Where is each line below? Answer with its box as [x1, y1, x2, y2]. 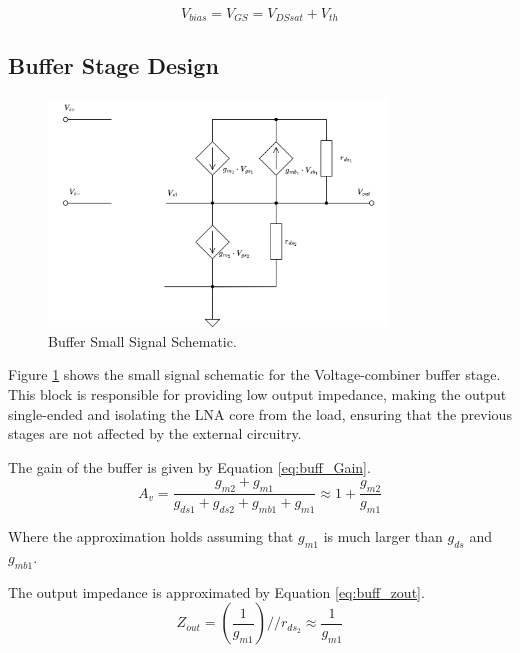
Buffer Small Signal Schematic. [48, 330, 237, 351]
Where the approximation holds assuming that [8, 525, 294, 546]
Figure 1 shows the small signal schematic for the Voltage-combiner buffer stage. [8, 364, 501, 385]
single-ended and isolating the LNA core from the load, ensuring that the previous [8, 403, 512, 424]
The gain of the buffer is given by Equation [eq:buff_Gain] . [8, 456, 371, 477]
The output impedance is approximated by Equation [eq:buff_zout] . [8, 581, 425, 602]
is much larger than [323, 525, 443, 546]
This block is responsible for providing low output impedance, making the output [8, 383, 507, 404]
